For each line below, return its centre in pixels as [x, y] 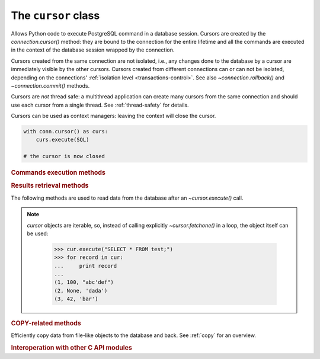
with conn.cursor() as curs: [66, 132]
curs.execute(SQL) [63, 140]
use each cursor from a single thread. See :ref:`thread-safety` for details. [100, 105]
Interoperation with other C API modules [72, 348]
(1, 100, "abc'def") [84, 282]
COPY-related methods [46, 323]
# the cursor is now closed [64, 156]
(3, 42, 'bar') [76, 299]
